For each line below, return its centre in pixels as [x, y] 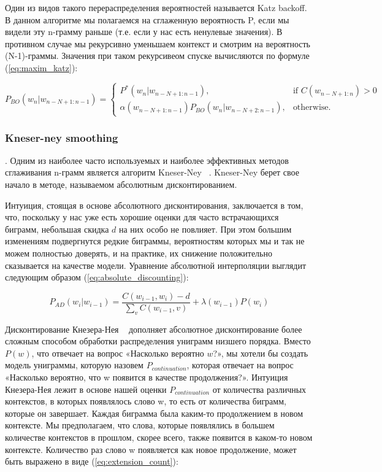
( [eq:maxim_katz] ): [41, 67]
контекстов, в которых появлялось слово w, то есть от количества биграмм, [146, 401]
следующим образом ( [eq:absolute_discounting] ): [97, 277]
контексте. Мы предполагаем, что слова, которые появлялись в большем [140, 425]
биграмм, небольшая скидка [57, 229]
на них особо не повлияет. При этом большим [205, 229]
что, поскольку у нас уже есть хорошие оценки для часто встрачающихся [142, 217]
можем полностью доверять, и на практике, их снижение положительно [139, 253]
